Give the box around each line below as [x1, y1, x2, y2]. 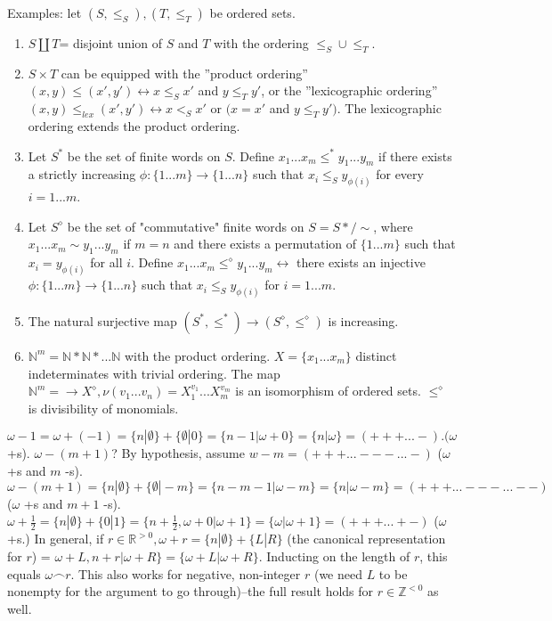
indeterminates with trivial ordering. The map [28, 364, 280, 382]
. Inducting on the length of [258, 547, 410, 566]
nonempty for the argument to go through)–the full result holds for [7, 582, 374, 601]
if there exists [378, 146, 452, 165]
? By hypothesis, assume [111, 444, 245, 462]
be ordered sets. [209, 4, 296, 21]
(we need [313, 564, 362, 583]
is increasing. [328, 311, 399, 330]
